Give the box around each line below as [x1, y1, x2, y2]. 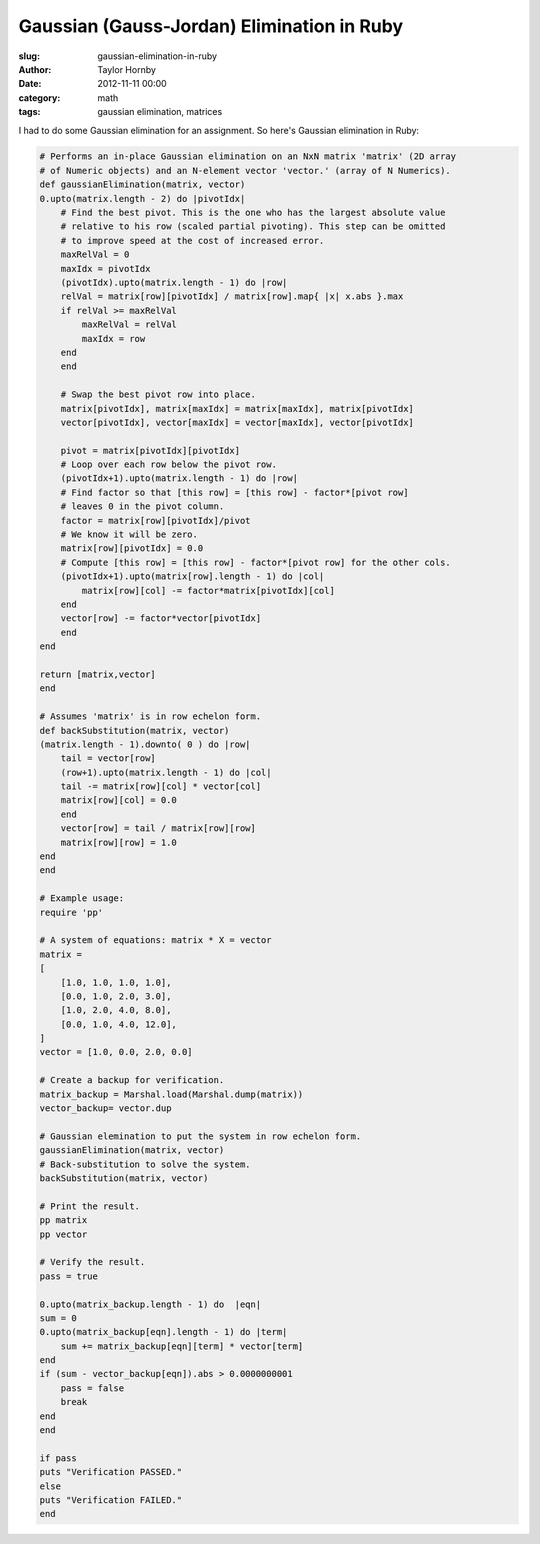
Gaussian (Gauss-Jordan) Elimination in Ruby [18, 15, 404, 37]
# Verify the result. [39, 1256, 146, 1268]
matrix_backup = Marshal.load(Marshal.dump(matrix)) [39, 1088, 304, 1100]
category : [18, 91, 61, 104]
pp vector [39, 1228, 88, 1240]
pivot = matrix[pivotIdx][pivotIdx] [60, 445, 240, 456]
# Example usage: [39, 893, 125, 904]
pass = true [39, 1270, 99, 1282]
